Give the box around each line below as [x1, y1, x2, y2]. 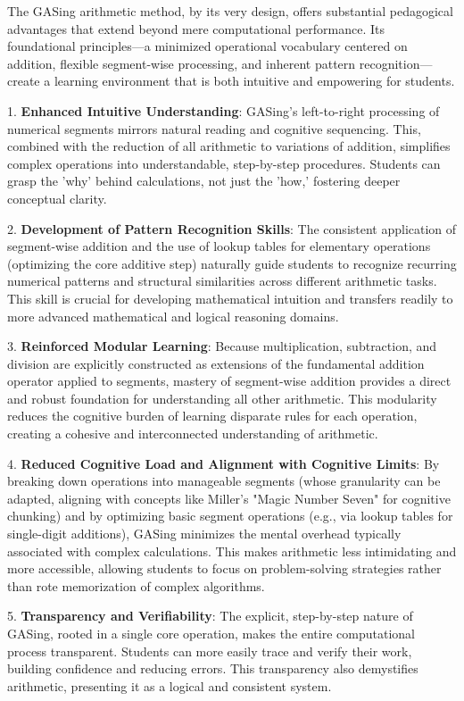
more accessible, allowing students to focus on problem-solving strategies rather [7, 559, 442, 578]
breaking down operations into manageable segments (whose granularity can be [7, 472, 441, 490]
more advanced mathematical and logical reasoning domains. [7, 306, 339, 325]
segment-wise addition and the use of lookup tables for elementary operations [7, 237, 431, 255]
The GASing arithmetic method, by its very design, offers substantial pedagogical [7, 2, 453, 20]
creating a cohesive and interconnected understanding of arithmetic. [7, 424, 378, 443]
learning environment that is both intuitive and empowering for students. [54, 71, 455, 90]
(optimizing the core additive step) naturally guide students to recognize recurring [7, 254, 457, 272]
